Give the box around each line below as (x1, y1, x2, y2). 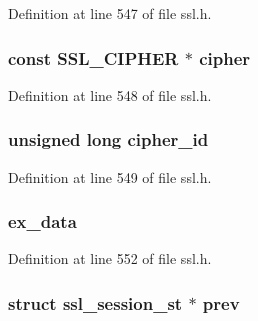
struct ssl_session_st (8, 290, 183, 315)
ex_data (8, 209, 77, 234)
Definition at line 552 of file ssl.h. (8, 248, 212, 269)
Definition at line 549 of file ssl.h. (8, 166, 212, 187)
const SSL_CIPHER (8, 45, 179, 70)
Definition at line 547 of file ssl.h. (8, 3, 212, 23)
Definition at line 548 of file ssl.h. (8, 84, 212, 105)
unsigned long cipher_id (8, 127, 209, 152)
